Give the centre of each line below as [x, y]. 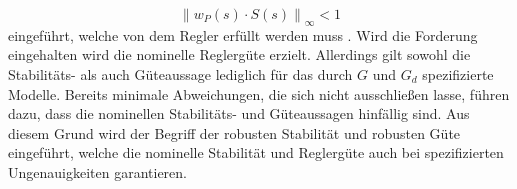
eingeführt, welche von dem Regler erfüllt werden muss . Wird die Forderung [243, 34]
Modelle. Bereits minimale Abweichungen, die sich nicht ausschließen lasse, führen [259, 93]
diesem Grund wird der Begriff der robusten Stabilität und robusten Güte [234, 132]
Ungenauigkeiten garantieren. [97, 171]
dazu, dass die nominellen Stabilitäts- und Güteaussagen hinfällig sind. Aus [239, 113]
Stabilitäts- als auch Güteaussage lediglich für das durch [180, 73]
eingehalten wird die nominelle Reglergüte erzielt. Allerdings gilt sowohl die [239, 54]
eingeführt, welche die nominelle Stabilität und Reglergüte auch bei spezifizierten [256, 152]
